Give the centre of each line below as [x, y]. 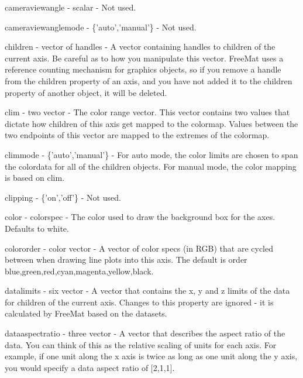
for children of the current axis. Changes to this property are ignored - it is [139, 302]
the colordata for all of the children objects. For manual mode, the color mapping [151, 166]
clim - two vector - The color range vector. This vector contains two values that [147, 112]
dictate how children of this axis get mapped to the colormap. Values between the [151, 123]
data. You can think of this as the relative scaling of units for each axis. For [141, 344]
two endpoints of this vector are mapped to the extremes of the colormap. [137, 135]
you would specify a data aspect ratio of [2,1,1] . [90, 367]
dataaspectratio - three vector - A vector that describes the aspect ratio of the [145, 333]
